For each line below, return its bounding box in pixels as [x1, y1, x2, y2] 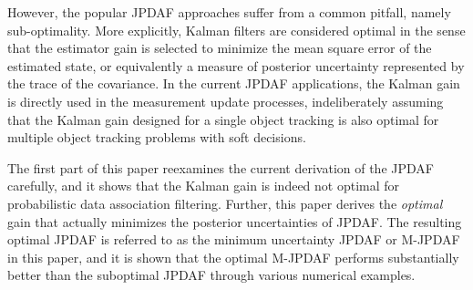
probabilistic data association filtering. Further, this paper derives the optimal [7, 193, 443, 212]
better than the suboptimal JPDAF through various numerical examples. [7, 265, 416, 285]
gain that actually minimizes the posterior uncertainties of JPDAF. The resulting [7, 212, 462, 231]
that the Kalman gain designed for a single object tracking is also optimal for [7, 109, 439, 129]
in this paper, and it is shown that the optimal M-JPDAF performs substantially [7, 247, 459, 266]
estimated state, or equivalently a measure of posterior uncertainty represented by [7, 56, 465, 75]
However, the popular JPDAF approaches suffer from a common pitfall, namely [7, 3, 451, 21]
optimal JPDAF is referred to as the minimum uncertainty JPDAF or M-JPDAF [7, 230, 460, 249]
